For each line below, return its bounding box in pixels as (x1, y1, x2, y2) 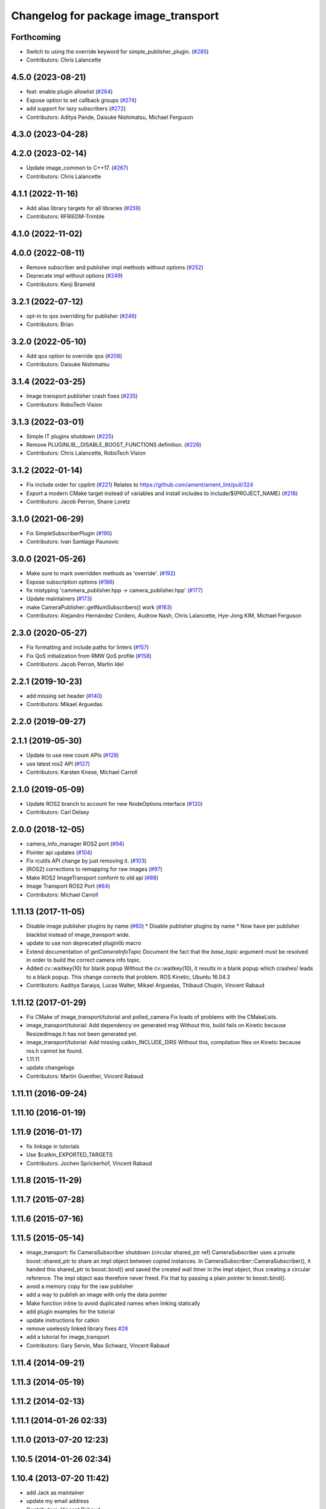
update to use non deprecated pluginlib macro (26, 939, 142, 947)
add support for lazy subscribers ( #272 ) (26, 105, 126, 112)
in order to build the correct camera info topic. (26, 956, 141, 963)
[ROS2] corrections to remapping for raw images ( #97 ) (26, 866, 162, 873)
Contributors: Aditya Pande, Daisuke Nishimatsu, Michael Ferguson (26, 113, 193, 121)
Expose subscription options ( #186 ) (26, 578, 115, 585)
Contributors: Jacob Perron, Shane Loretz (26, 498, 130, 505)
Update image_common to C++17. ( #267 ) (26, 164, 129, 171)
